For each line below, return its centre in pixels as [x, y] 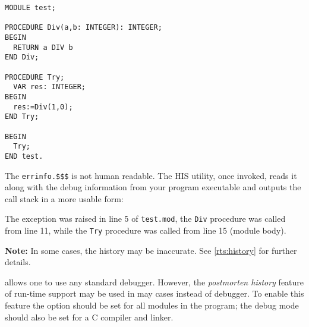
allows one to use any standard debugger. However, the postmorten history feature [154, 282]
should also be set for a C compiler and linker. [89, 317]
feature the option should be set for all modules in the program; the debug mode [152, 305]
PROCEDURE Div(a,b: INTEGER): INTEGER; [83, 28]
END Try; [22, 117]
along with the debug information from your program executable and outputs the [153, 187]
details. [18, 262]
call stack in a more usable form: [64, 198]
